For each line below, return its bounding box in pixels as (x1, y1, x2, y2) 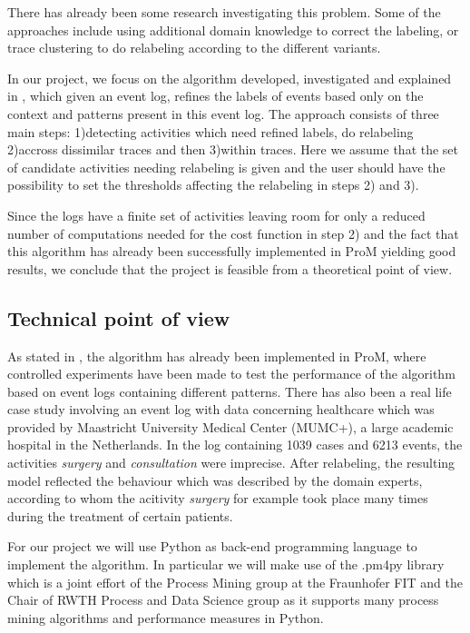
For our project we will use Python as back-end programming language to (7, 537, 417, 556)
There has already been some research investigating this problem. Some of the (7, 3, 441, 21)
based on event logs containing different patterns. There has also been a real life (7, 381, 452, 401)
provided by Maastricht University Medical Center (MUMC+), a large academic (7, 417, 454, 436)
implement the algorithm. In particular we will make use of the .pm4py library (7, 555, 445, 574)
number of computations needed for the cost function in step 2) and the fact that (7, 223, 459, 242)
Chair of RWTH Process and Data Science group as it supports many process (7, 590, 439, 609)
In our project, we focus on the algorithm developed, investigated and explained (7, 68, 452, 87)
